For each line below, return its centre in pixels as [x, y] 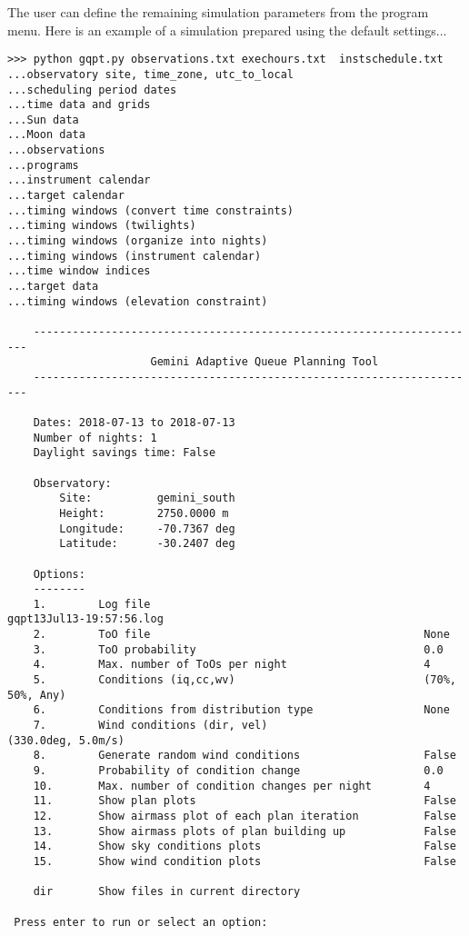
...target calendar [66, 196]
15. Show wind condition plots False [244, 861]
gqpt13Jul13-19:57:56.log [85, 619]
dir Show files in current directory [167, 892]
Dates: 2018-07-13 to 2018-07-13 [134, 422]
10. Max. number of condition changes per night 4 [232, 786]
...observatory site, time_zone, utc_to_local [150, 74]
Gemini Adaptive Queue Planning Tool [264, 362]
